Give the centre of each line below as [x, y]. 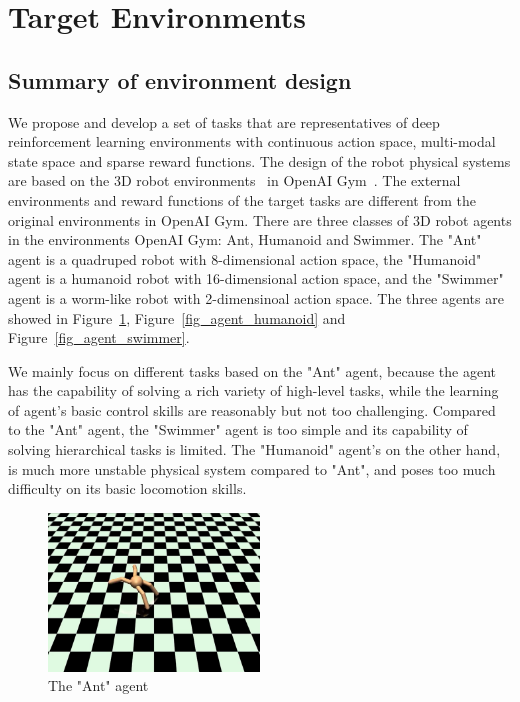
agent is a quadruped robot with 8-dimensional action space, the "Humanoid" [245, 258]
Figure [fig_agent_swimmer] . [99, 337]
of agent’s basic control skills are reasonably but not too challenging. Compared [252, 409]
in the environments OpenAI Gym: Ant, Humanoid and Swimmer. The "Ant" [245, 239]
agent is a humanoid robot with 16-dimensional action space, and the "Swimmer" [256, 278]
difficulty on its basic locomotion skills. [127, 488]
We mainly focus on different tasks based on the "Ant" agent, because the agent [252, 370]
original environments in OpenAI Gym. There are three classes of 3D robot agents [260, 219]
